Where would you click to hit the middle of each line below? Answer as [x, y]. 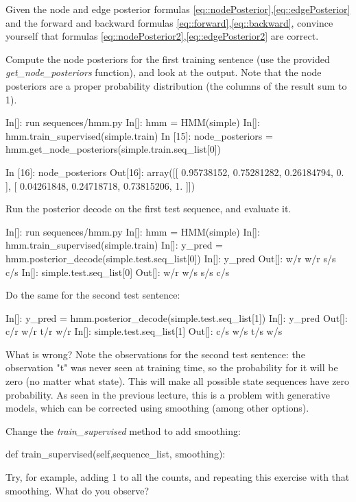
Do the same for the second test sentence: [93, 295]
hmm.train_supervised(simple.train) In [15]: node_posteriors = [139, 135]
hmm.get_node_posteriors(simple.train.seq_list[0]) [113, 149]
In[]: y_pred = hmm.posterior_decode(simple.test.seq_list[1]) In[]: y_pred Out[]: [177, 317]
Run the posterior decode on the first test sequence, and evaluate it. [149, 209]
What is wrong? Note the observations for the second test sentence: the [155, 354]
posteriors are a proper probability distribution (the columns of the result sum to [176, 85]
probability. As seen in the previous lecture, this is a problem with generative [168, 394]
